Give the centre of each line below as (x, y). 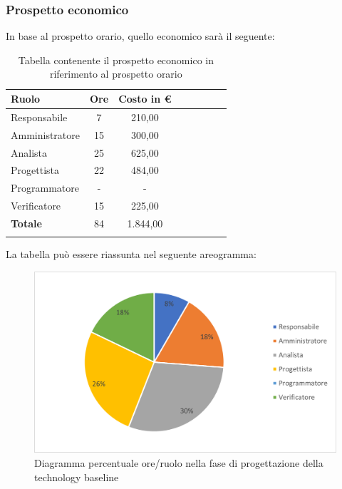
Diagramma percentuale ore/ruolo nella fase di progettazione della (179, 463)
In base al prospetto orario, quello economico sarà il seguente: (140, 36)
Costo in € (145, 98)
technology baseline (77, 477)
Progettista (35, 170)
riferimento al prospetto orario (116, 74)
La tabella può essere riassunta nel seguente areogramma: (131, 254)
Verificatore (36, 206)
